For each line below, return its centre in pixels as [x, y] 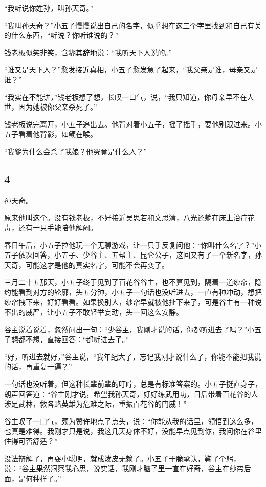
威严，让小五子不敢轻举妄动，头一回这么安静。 [104, 312]
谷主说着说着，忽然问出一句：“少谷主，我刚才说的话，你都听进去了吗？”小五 [133, 329]
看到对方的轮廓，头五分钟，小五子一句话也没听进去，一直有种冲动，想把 [140, 292]
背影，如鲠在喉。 [68, 134]
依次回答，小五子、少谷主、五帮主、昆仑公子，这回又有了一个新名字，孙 [140, 255]
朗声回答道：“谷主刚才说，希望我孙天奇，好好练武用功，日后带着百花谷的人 [131, 394]
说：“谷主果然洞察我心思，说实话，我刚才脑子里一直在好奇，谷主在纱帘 [124, 468]
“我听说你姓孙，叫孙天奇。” [49, 8]
